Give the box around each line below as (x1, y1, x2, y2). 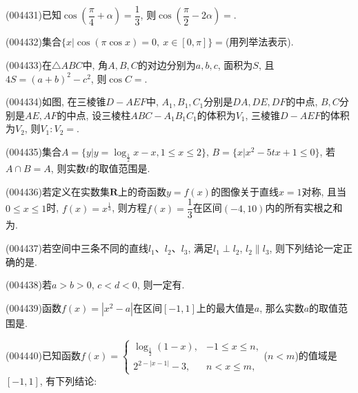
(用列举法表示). (225, 34, 294, 49)
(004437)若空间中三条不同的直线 (6, 241, 148, 255)
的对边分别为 (137, 58, 196, 72)
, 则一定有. (137, 277, 185, 292)
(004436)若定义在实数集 (6, 184, 110, 198)
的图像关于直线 (210, 184, 279, 198)
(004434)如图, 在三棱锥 (6, 94, 106, 109)
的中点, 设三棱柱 (57, 107, 131, 122)
